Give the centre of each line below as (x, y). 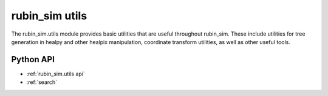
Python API (33, 59)
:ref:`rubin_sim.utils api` (56, 74)
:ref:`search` (42, 82)
